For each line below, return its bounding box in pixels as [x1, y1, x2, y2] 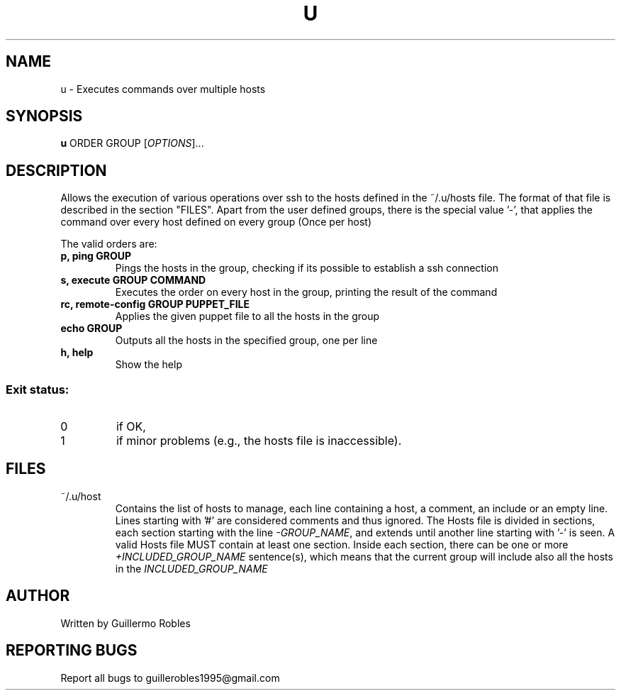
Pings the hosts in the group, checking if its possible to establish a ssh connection [115, 262, 498, 275]
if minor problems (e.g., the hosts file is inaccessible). [116, 433, 402, 448]
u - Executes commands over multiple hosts [60, 82, 266, 95]
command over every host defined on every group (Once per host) [60, 216, 372, 228]
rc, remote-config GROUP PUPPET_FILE [60, 298, 250, 311]
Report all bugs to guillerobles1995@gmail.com [60, 671, 280, 684]
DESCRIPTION [6, 161, 107, 179]
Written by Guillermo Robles [60, 617, 191, 629]
